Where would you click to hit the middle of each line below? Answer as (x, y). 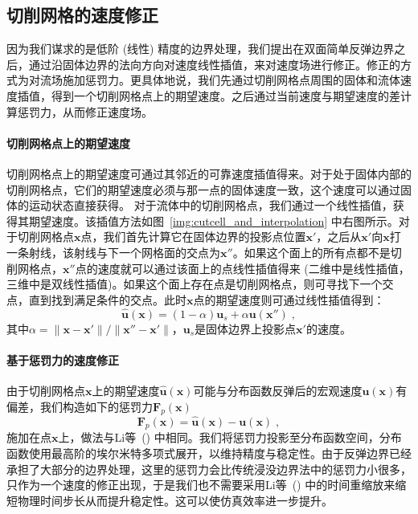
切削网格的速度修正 (82, 15)
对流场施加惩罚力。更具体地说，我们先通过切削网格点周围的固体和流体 (214, 80)
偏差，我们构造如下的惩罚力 (80, 406)
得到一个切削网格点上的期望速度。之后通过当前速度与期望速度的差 (225, 95)
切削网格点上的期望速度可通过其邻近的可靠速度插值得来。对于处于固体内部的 (209, 173)
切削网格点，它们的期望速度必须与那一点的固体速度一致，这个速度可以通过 (203, 189)
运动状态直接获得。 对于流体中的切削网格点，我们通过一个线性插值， (211, 205)
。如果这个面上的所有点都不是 (311, 252)
